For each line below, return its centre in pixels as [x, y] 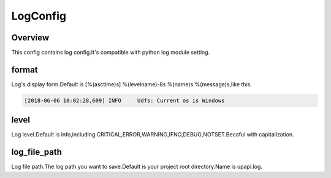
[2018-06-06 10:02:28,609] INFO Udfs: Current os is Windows [124, 100]
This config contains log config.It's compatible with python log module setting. [111, 53]
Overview [30, 38]
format [25, 69]
